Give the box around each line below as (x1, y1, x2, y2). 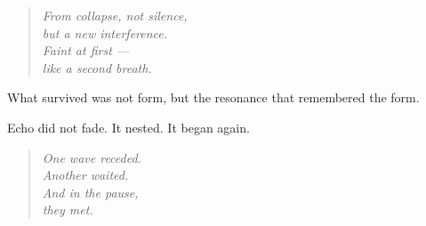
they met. (42, 200, 93, 219)
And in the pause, (42, 182, 139, 201)
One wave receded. (42, 148, 141, 166)
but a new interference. (42, 23, 168, 42)
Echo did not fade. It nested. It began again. (7, 117, 250, 136)
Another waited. (42, 165, 129, 184)
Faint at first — (42, 41, 130, 60)
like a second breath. (42, 58, 152, 77)
